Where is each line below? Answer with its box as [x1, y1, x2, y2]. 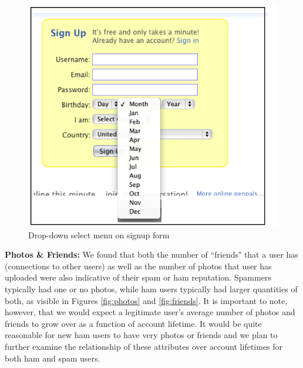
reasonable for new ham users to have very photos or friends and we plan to [5, 329, 278, 341]
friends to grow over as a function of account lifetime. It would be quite [5, 317, 262, 329]
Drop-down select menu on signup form [28, 228, 170, 241]
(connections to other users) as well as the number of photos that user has [5, 259, 272, 272]
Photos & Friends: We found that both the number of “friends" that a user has [5, 248, 298, 261]
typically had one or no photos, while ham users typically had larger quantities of [5, 283, 298, 295]
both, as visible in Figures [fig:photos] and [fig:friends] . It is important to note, [5, 294, 288, 306]
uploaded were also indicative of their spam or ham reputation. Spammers [5, 271, 271, 283]
